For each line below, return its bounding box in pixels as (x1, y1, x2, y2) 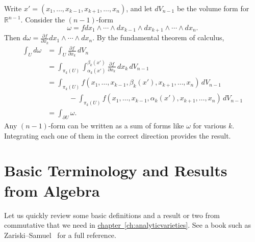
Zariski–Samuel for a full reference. (4, 229, 116, 240)
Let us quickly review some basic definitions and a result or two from (4, 209, 220, 220)
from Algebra (4, 180, 100, 201)
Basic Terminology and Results (4, 160, 227, 181)
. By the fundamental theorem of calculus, (92, 32, 224, 43)
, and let (126, 3, 152, 13)
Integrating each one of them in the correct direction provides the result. (4, 130, 231, 141)
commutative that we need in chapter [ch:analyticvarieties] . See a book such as (4, 220, 251, 230)
